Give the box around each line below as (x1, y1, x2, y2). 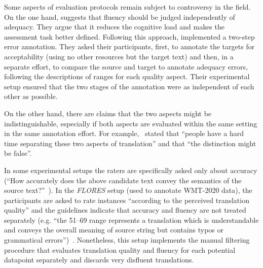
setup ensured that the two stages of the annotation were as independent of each (4, 81, 254, 91)
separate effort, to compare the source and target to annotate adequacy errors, (4, 61, 248, 72)
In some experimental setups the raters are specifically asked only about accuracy (4, 164, 257, 175)
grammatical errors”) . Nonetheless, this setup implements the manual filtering (4, 234, 250, 245)
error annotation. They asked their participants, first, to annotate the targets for (4, 41, 255, 52)
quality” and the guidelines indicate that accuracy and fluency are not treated (4, 205, 246, 215)
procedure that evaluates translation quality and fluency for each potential (4, 244, 236, 255)
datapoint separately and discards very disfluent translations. (4, 254, 194, 265)
